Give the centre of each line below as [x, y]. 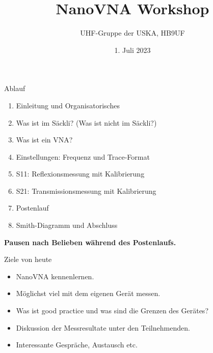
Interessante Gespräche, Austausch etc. [77, 345]
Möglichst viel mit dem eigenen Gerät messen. [88, 293]
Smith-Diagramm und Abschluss [67, 225]
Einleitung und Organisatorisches [68, 105]
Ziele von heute [28, 259]
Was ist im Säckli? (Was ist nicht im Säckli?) [86, 122]
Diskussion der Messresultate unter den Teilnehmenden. [103, 327]
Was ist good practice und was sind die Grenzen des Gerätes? [112, 311]
